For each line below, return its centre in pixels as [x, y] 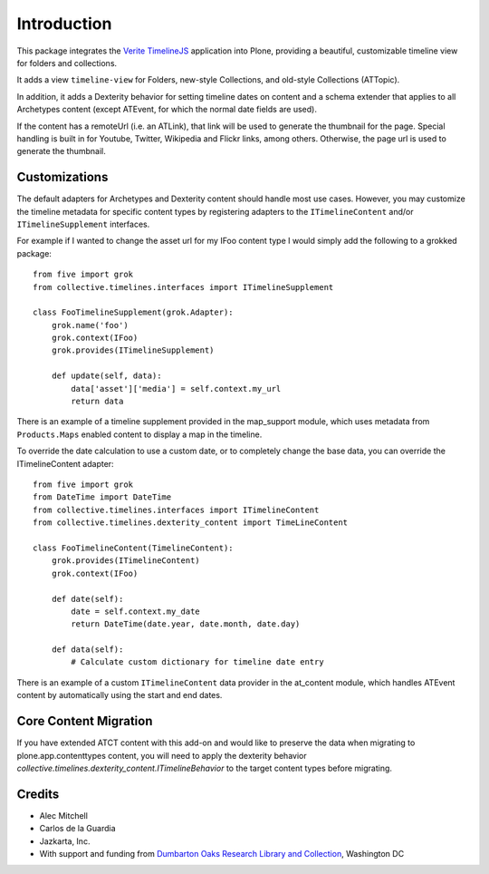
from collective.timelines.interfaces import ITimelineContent [176, 510]
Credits [38, 794]
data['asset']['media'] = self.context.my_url [176, 388]
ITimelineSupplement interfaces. [83, 224]
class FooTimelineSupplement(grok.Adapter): [134, 312]
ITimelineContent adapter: [65, 463]
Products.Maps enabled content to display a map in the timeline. [139, 434]
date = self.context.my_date [136, 611]
